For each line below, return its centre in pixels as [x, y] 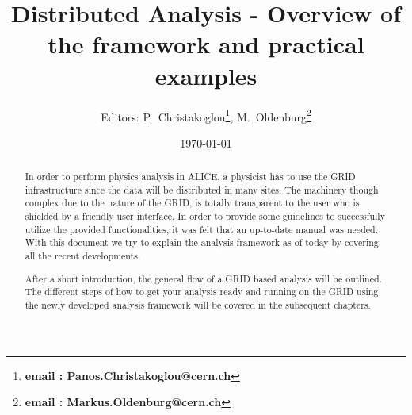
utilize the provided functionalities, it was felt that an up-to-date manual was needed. [201, 229]
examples [206, 75]
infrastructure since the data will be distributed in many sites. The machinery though [202, 189]
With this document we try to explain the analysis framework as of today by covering [202, 242]
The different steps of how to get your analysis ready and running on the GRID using [202, 292]
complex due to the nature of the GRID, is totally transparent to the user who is [192, 203]
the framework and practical [206, 44]
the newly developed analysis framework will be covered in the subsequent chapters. [198, 304]
